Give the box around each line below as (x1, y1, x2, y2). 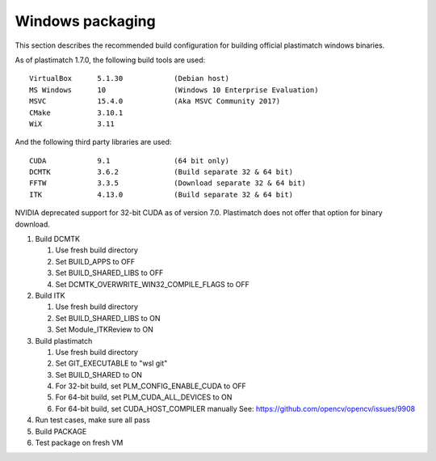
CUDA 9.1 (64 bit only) (29, 156, 230, 165)
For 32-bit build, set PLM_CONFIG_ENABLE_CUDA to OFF (55, 381, 246, 391)
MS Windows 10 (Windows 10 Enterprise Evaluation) (29, 85, 319, 95)
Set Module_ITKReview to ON (55, 324, 153, 335)
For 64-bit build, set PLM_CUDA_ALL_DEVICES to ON (55, 392, 233, 402)
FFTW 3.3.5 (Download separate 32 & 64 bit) (29, 179, 306, 188)
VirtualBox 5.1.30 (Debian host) (29, 74, 230, 83)
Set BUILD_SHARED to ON (55, 370, 143, 379)
